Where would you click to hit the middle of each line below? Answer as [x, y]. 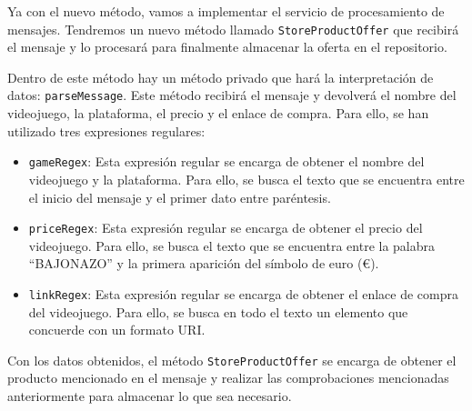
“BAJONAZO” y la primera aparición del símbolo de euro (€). [204, 263]
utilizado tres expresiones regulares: [106, 130]
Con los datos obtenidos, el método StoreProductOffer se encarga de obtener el [232, 360]
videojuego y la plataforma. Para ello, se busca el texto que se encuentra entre [246, 179]
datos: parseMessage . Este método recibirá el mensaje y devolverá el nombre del [232, 95]
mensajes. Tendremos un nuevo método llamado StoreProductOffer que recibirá [233, 29]
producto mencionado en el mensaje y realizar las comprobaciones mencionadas [228, 378]
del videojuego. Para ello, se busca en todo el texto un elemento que [218, 311]
